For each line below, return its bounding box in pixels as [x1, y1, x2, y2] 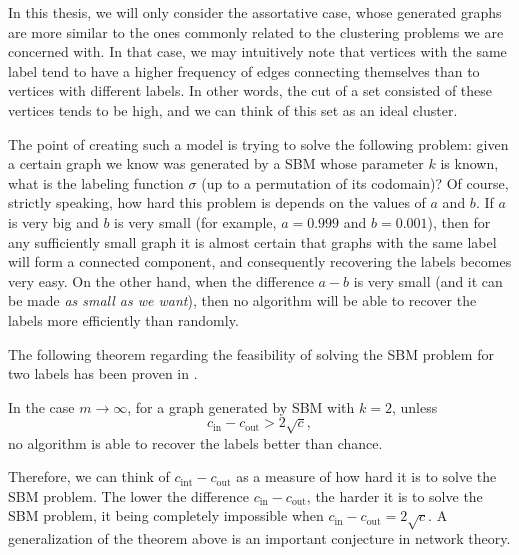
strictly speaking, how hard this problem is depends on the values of [8, 192, 426, 213]
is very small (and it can [353, 270, 503, 291]
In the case [8, 396, 75, 417]
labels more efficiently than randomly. [8, 309, 239, 330]
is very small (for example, [114, 211, 277, 232]
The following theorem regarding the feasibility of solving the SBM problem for [8, 343, 494, 364]
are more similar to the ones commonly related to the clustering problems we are [8, 21, 504, 42]
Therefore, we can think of [8, 466, 170, 487]
